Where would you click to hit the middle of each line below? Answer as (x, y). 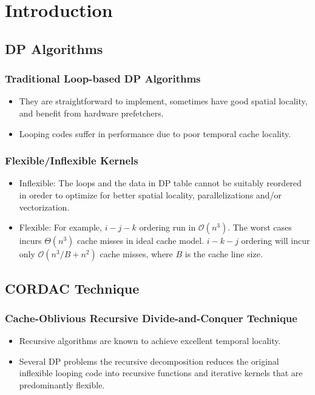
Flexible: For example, (60, 227)
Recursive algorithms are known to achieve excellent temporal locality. (150, 341)
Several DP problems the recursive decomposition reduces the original (149, 361)
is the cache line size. (224, 254)
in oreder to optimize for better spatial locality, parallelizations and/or (150, 194)
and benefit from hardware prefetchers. (91, 113)
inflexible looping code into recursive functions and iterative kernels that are (161, 373)
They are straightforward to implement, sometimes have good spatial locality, (163, 101)
